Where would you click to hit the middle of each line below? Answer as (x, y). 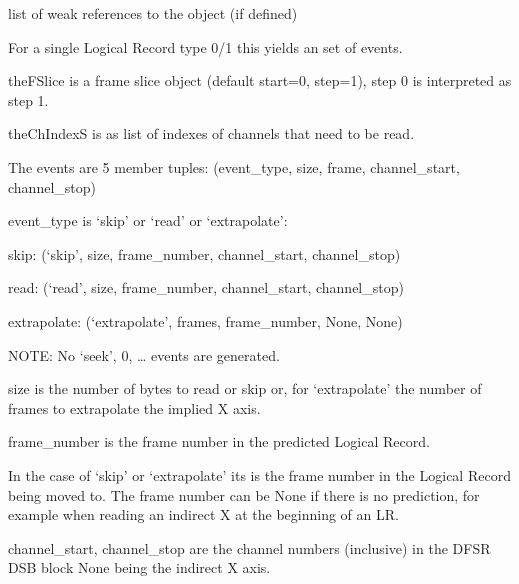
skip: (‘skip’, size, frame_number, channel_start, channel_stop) (204, 253)
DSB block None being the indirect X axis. (139, 567)
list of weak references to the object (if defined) (153, 13)
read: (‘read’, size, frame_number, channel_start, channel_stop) (206, 287)
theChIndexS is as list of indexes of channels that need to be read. (211, 133)
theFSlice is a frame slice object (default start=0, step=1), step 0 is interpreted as (260, 80)
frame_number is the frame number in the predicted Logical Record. (219, 441)
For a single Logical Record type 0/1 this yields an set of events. (205, 46)
